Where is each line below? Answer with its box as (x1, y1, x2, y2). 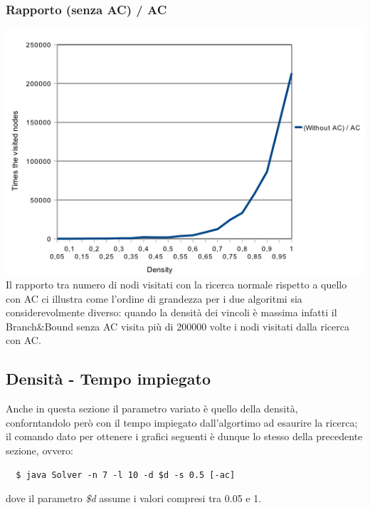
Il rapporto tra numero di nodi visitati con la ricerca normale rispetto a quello (6, 276, 347, 291)
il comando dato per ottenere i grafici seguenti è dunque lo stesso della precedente (6, 429, 363, 444)
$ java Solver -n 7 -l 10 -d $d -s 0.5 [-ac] (16, 469, 236, 480)
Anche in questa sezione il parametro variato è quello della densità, (6, 401, 298, 416)
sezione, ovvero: (6, 442, 73, 457)
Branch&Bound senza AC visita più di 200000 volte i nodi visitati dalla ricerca (6, 318, 349, 333)
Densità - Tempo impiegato (6, 368, 211, 390)
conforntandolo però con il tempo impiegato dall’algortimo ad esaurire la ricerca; (6, 415, 358, 430)
